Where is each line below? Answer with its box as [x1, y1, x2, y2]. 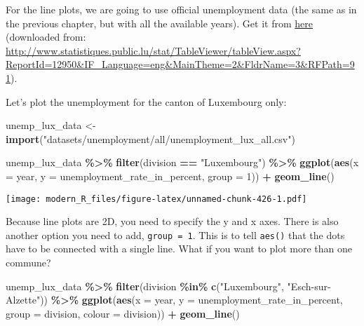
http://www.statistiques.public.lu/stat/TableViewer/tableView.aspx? [6, 43, 301, 57]
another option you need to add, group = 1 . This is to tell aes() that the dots [6, 227, 345, 242]
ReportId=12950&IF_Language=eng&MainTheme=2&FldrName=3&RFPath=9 [6, 57, 355, 72]
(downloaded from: [6, 29, 86, 44]
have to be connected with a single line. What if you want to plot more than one [6, 241, 352, 256]
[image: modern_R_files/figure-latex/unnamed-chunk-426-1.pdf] [6, 193, 307, 204]
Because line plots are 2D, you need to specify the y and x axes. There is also [6, 214, 339, 229]
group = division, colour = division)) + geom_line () [6, 306, 240, 320]
